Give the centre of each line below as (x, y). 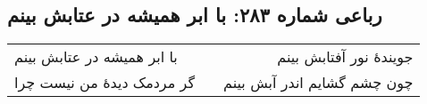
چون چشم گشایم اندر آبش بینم (318, 83)
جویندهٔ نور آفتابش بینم (345, 57)
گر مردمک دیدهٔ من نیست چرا (105, 83)
